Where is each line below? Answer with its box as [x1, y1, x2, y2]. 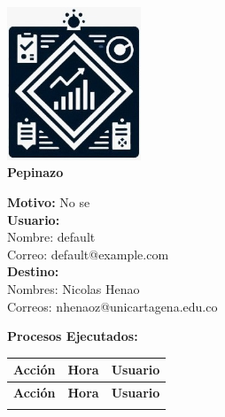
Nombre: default [7, 228, 96, 246]
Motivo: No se [7, 192, 90, 211]
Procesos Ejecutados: [7, 327, 138, 345]
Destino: [7, 262, 59, 281]
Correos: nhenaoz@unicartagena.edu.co [7, 297, 218, 315]
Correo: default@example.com [7, 244, 169, 263]
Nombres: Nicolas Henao [7, 279, 140, 297]
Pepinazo [7, 163, 64, 181]
